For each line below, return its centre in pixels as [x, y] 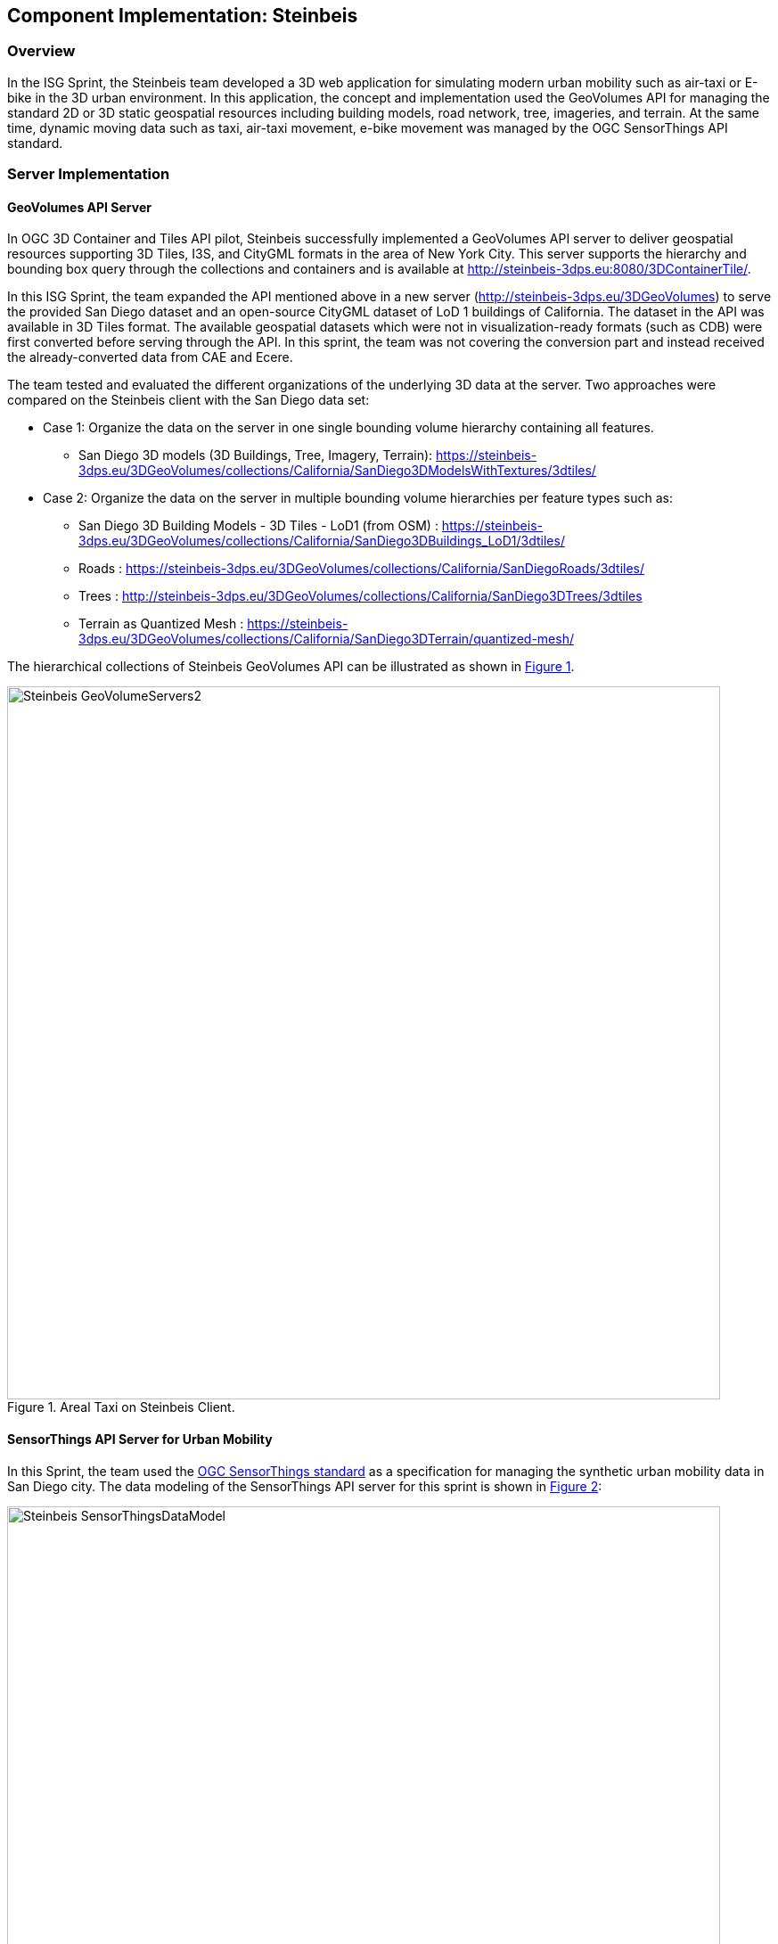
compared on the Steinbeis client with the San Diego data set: [188, 400]
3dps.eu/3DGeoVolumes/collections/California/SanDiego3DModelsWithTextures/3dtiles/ [337, 471]
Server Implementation [89, 174]
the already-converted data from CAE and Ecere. [150, 357]
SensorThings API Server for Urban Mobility [140, 1439]
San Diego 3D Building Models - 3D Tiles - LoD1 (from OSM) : [258, 526]
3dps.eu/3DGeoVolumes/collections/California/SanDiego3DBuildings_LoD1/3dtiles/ [322, 541]
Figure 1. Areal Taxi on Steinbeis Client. [121, 1407]
